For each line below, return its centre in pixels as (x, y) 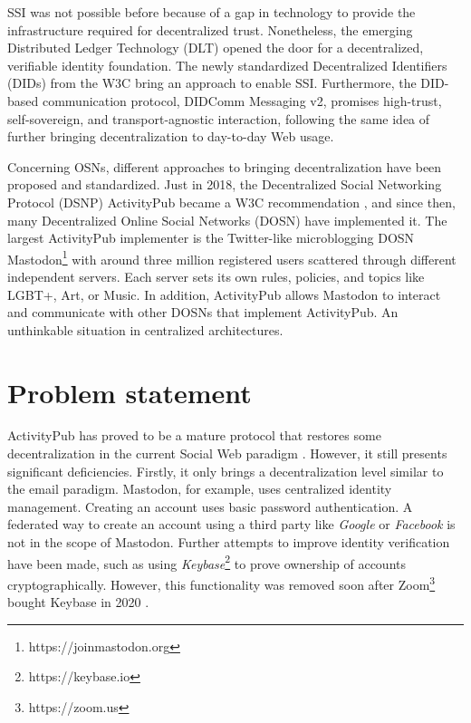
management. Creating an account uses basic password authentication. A (210, 506)
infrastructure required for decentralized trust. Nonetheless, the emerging (210, 29)
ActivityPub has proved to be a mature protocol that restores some (194, 435)
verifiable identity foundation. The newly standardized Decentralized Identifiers (227, 65)
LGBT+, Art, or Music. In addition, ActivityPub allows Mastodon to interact (224, 294)
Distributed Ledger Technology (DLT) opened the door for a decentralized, (216, 48)
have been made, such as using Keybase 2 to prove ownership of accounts (207, 562)
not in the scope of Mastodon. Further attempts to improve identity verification (229, 542)
